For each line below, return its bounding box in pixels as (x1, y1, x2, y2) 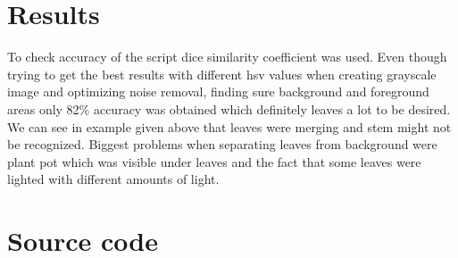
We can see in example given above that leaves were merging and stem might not (7, 117, 452, 136)
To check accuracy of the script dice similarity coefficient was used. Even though (7, 47, 447, 66)
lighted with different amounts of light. (7, 170, 220, 188)
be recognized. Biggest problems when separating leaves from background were (7, 135, 437, 154)
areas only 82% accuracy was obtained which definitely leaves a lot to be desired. (7, 99, 451, 118)
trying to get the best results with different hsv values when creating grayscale (7, 64, 437, 83)
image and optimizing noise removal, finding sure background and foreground (7, 82, 429, 101)
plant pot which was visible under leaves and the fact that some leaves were (7, 152, 421, 171)
